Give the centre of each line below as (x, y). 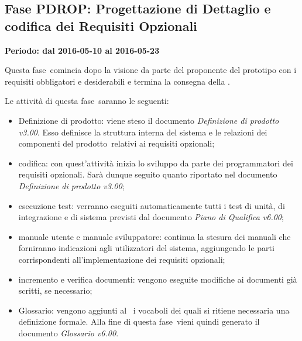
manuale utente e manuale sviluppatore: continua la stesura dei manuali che (155, 236)
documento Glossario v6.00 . (68, 333)
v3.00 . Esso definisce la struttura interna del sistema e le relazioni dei (143, 132)
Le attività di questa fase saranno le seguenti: (87, 101)
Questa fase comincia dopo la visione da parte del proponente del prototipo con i (151, 70)
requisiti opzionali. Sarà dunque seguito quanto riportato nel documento (148, 174)
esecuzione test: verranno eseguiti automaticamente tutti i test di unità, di (152, 205)
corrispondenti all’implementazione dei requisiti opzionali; (122, 259)
